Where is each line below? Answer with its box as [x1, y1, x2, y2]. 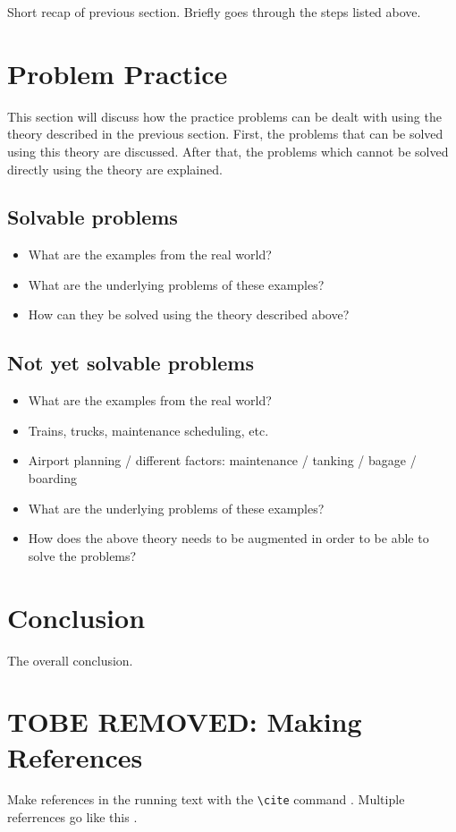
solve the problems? [28, 546, 137, 565]
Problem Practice [7, 55, 228, 91]
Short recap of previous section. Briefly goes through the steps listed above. [7, 3, 421, 21]
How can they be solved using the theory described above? [28, 305, 350, 324]
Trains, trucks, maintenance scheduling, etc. [28, 420, 269, 439]
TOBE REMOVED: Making [7, 703, 362, 740]
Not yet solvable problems [7, 349, 254, 377]
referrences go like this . [7, 808, 138, 827]
